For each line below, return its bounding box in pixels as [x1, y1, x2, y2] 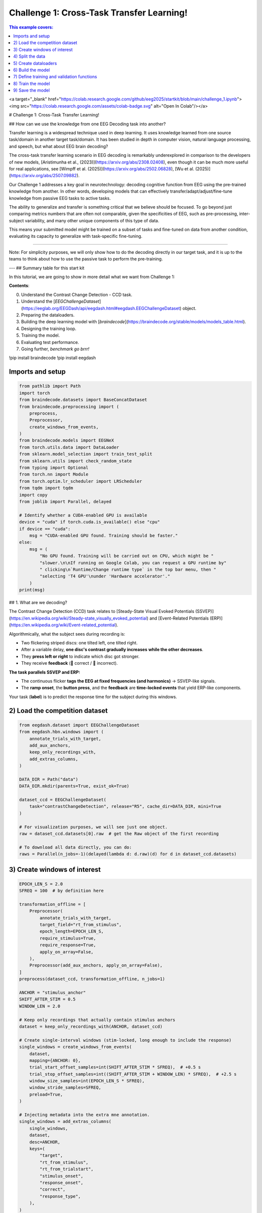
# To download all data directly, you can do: [19, 844, 132, 850]
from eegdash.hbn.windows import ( [19, 729, 104, 735]
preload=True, [29, 1092, 63, 1097]
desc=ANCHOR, [29, 1139, 61, 1145]
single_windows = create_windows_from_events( [19, 1044, 132, 1050]
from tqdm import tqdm [19, 485, 73, 491]
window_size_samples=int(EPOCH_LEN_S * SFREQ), [29, 1078, 145, 1084]
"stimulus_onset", [39, 1173, 83, 1179]
